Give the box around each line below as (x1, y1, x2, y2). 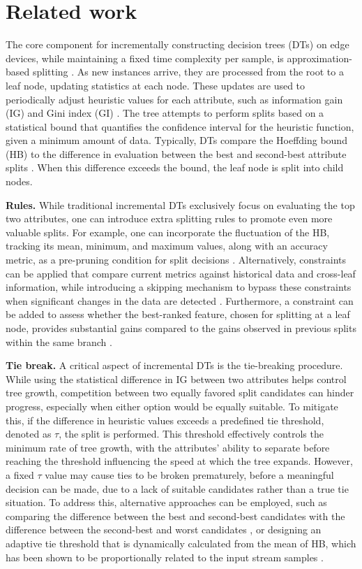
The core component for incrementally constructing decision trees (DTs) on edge (6, 37, 349, 52)
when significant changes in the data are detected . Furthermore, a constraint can (6, 293, 354, 308)
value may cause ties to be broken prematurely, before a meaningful (45, 467, 334, 482)
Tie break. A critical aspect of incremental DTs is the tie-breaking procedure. (6, 358, 343, 373)
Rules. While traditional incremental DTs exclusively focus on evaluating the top (6, 197, 355, 212)
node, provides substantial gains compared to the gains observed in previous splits (6, 321, 356, 335)
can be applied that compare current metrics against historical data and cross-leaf (6, 266, 356, 280)
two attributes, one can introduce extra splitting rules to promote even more (6, 211, 333, 226)
